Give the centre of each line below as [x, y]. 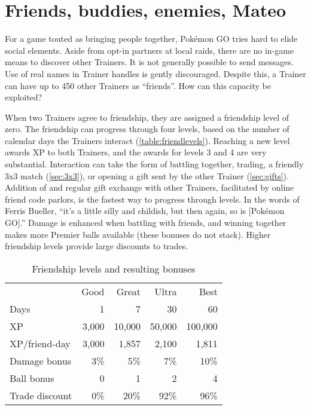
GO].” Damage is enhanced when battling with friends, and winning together [146, 223]
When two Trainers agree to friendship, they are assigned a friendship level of [147, 117]
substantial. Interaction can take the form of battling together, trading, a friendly [154, 164]
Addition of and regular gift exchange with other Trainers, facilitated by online [150, 187]
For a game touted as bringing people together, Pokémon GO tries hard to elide [151, 39]
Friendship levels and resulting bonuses [114, 268]
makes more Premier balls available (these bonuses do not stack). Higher [138, 234]
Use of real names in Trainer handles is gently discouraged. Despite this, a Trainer [155, 73]
